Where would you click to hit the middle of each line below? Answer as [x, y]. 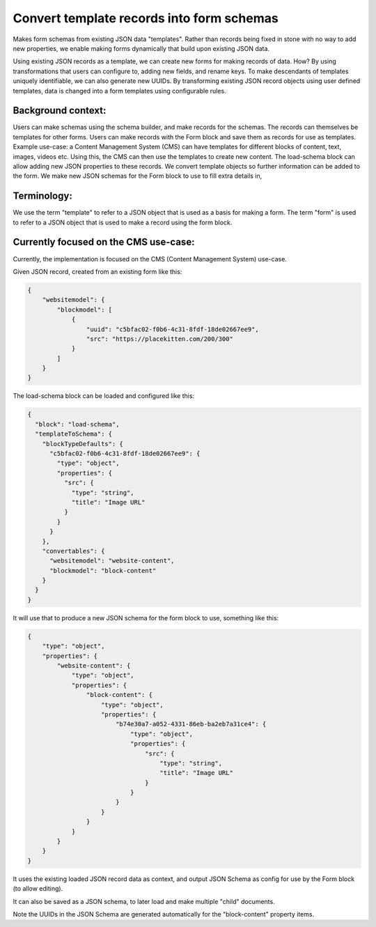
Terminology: [42, 196]
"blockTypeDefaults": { [83, 444]
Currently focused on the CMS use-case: [104, 242]
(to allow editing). [38, 889]
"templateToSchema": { [74, 434]
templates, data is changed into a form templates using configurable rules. [119, 91]
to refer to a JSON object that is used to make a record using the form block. [123, 222]
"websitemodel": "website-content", [112, 561]
